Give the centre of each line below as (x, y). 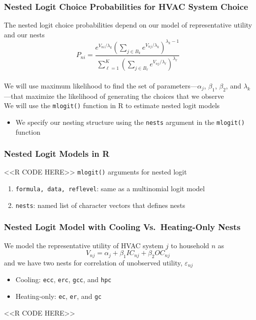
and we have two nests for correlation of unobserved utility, (93, 262)
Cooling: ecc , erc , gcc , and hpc (64, 279)
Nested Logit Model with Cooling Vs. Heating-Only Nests (122, 227)
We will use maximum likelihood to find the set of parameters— (101, 85)
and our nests (24, 34)
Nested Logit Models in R (57, 154)
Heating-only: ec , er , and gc (59, 296)
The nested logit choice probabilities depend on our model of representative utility (128, 25)
